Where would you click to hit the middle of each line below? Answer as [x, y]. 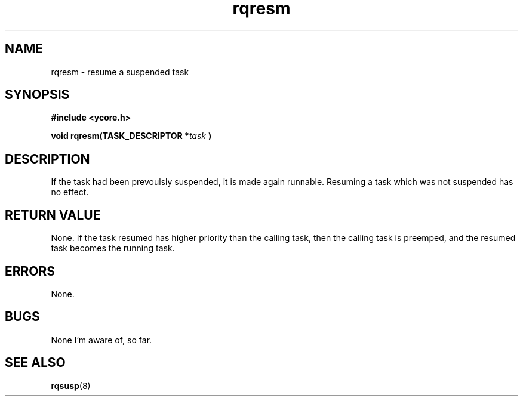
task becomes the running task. [113, 248]
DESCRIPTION [47, 159]
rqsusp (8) [71, 385]
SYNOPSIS [37, 95]
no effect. [70, 192]
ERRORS [30, 271]
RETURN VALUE [53, 215]
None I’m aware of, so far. [101, 340]
